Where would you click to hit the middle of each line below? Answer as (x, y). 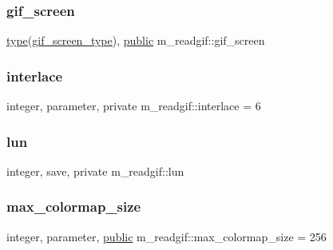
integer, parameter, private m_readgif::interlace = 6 (134, 106)
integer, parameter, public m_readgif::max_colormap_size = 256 (166, 236)
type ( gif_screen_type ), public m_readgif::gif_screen (136, 40)
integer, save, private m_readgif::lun (95, 171)
